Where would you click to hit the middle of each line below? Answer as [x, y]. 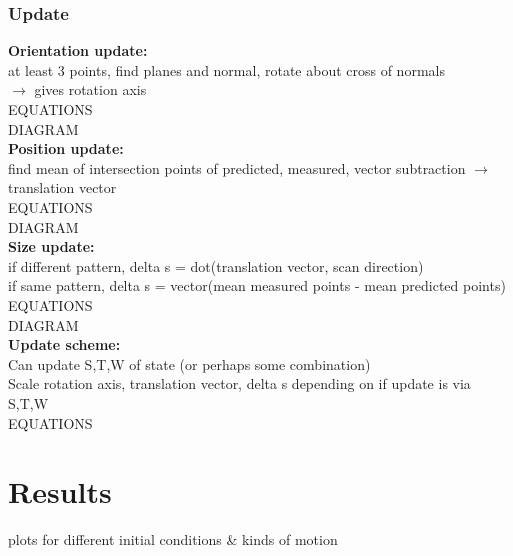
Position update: [66, 148]
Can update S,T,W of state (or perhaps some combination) [189, 363]
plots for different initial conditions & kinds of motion [173, 539]
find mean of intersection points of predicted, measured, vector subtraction [237, 167]
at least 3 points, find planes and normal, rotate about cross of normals [226, 69]
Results [60, 491]
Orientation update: [78, 50]
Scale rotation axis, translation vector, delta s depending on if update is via [239, 383]
